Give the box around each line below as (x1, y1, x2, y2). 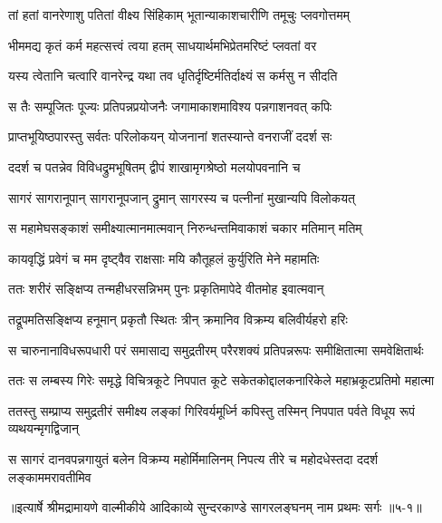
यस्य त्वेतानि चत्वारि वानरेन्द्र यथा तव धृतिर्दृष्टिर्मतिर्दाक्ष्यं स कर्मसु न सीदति (8, 66, 338, 85)
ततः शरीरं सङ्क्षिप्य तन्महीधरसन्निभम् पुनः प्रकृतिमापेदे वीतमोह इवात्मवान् (8, 279, 324, 298)
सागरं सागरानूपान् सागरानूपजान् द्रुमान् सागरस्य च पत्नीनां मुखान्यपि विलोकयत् (8, 188, 355, 207)
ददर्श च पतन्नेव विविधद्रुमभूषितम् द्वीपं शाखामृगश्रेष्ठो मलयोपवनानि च (8, 157, 301, 176)
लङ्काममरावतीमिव (8, 467, 91, 486)
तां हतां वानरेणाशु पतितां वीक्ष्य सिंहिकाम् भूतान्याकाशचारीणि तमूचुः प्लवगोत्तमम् (8, 5, 350, 24)
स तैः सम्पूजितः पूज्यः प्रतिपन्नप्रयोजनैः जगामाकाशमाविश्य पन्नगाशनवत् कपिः (8, 96, 332, 115)
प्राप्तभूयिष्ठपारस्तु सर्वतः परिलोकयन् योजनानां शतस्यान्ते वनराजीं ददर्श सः (8, 127, 332, 146)
